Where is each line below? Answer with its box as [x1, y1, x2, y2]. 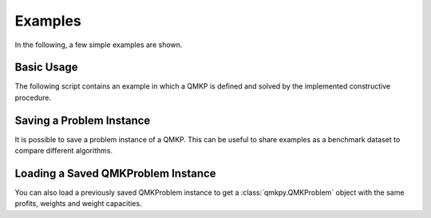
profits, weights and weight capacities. [14, 199, 143, 208]
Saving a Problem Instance [14, 113, 151, 127]
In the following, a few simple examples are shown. [14, 40, 183, 50]
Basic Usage [14, 61, 78, 74]
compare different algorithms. [14, 146, 113, 156]
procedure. [14, 93, 52, 102]
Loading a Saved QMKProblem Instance [14, 166, 216, 180]
